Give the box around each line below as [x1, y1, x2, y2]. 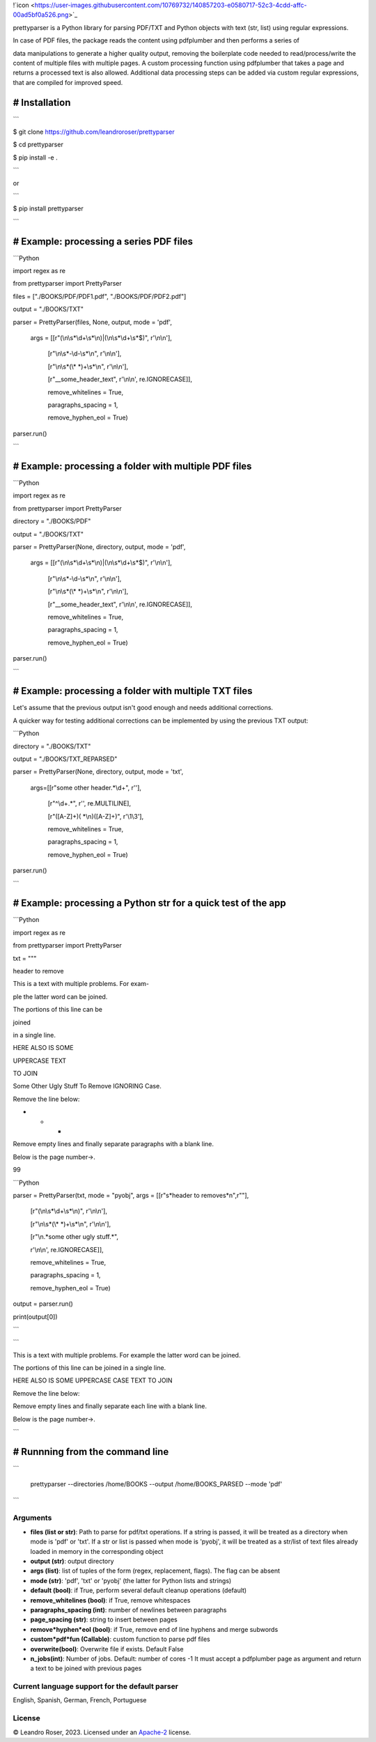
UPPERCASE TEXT [13, 1056, 67, 1065]
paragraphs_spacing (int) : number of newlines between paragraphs [30, 1605, 227, 1614]
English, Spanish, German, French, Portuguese [13, 1696, 147, 1704]
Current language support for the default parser [13, 1681, 179, 1691]
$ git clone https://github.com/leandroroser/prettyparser [13, 128, 175, 136]
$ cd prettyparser [13, 140, 64, 149]
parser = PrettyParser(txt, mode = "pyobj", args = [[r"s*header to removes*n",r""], [13, 1192, 249, 1199]
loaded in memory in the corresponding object [30, 1547, 164, 1555]
